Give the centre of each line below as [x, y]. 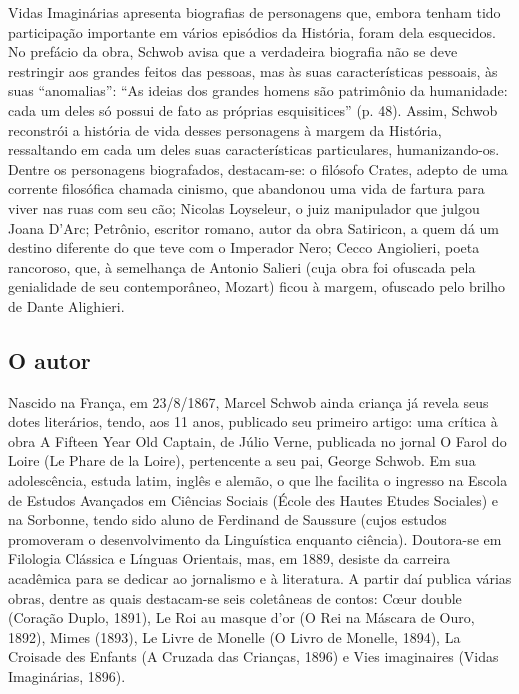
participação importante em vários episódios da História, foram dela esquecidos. [252, 31]
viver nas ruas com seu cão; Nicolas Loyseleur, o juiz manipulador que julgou [244, 207]
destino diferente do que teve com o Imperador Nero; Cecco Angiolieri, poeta [244, 247]
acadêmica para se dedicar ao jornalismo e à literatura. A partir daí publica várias [260, 578]
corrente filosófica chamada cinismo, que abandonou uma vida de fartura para [246, 188]
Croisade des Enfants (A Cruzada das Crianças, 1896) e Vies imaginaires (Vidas [253, 656]
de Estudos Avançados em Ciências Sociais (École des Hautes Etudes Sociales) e [253, 499]
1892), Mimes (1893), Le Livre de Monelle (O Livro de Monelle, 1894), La [234, 636]
